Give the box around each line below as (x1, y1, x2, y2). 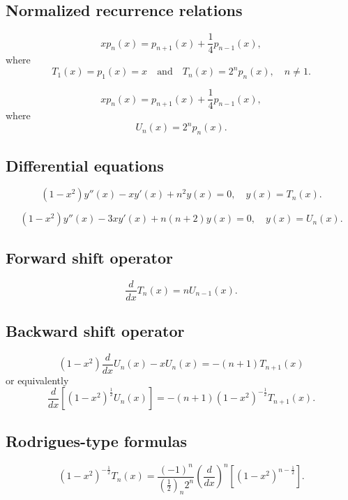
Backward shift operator (6, 319, 185, 341)
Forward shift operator (6, 246, 173, 268)
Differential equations (6, 154, 164, 176)
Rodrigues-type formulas (6, 430, 187, 451)
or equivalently (6, 372, 69, 387)
